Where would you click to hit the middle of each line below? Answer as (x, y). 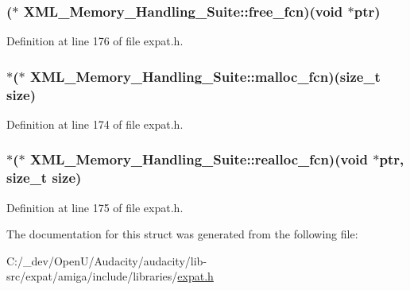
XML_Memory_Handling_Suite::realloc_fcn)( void (199, 159)
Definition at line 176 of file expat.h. (95, 41)
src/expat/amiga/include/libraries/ (92, 276)
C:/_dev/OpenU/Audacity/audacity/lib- (107, 260)
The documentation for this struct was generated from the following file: (182, 234)
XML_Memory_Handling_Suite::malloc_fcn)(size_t (205, 76)
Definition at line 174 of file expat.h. (95, 124)
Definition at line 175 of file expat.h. (95, 207)
